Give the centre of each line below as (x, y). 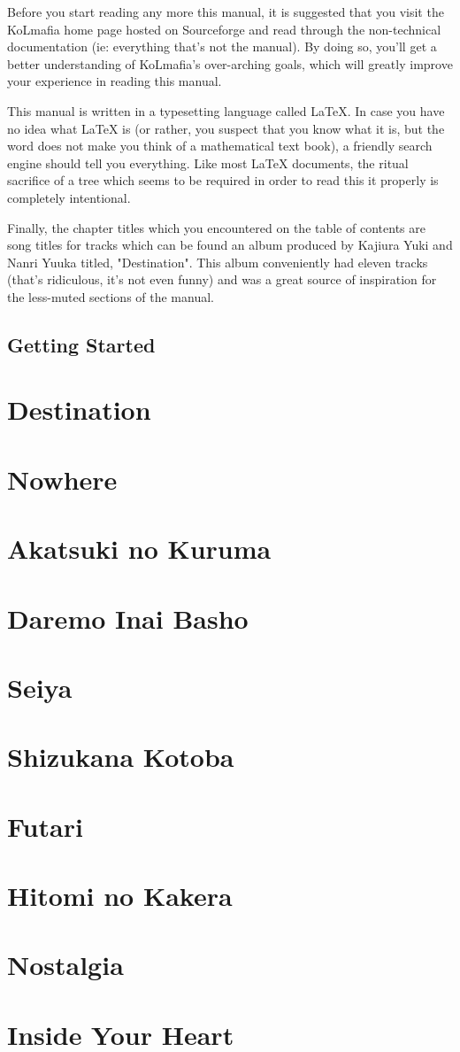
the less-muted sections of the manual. (111, 296)
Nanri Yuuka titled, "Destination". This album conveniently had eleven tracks (218, 262)
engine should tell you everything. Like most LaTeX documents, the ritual (208, 162)
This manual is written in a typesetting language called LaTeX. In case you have (226, 110)
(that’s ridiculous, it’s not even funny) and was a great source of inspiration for (222, 279)
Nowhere (62, 479)
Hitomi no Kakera (120, 896)
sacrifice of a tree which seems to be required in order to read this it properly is (223, 180)
